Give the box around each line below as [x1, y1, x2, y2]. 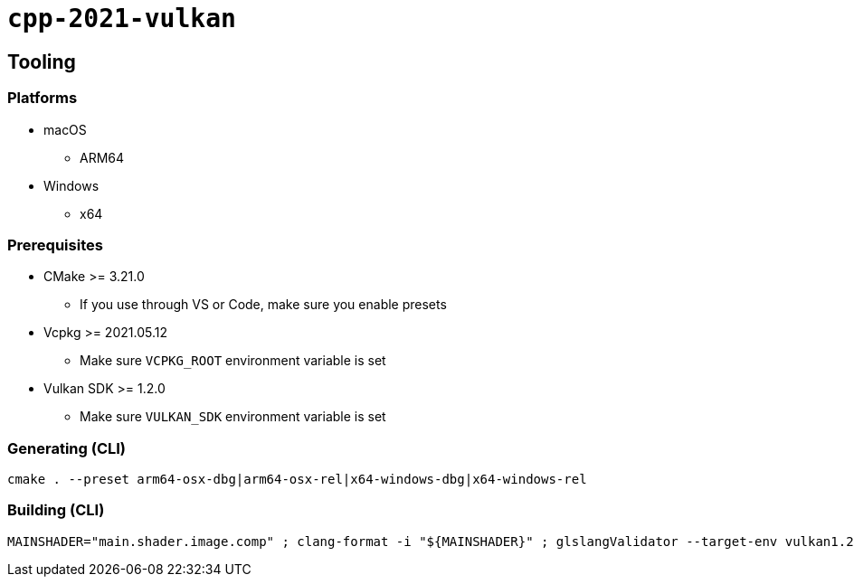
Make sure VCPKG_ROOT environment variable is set [80, 353, 386, 369]
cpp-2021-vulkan [7, 4, 236, 33]
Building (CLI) [7, 501, 105, 520]
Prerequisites [7, 235, 103, 254]
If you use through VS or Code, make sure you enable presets [80, 297, 447, 313]
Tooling [7, 50, 76, 73]
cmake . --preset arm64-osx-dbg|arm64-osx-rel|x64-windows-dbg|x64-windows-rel [7, 472, 587, 487]
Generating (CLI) [7, 438, 126, 457]
